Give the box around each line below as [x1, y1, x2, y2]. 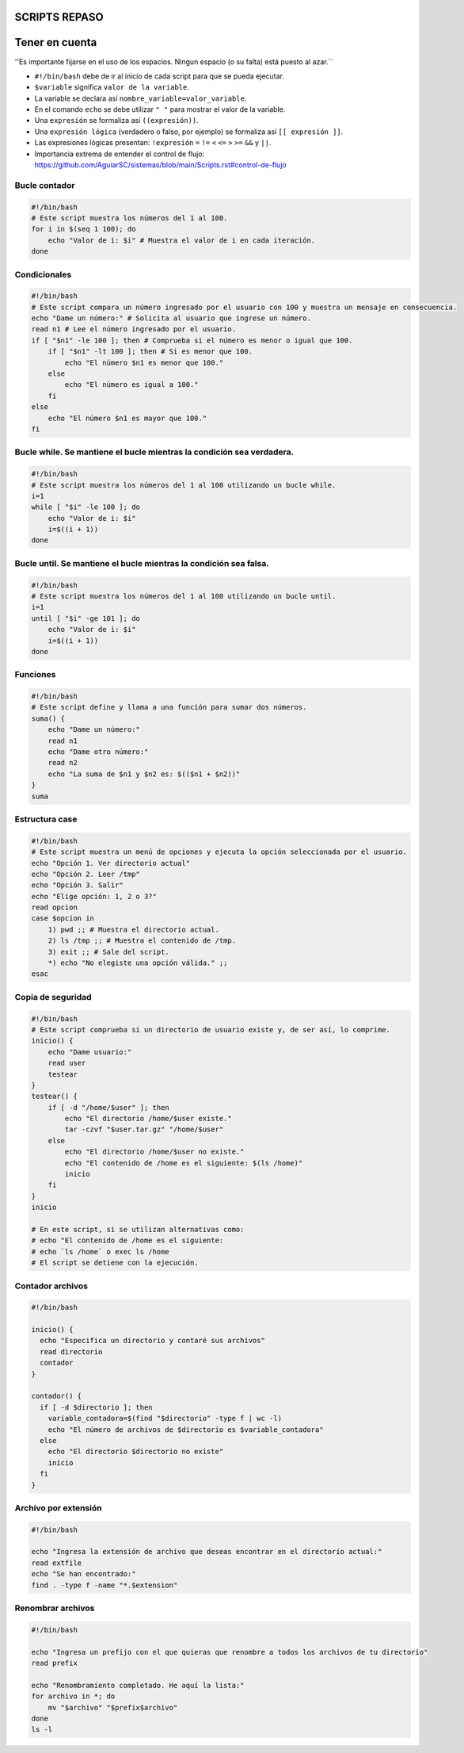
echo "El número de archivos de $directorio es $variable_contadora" [48, 1425, 324, 1434]
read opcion [31, 903, 78, 912]
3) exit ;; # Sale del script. [48, 947, 169, 956]
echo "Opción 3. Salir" [31, 881, 124, 890]
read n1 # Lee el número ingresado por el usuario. [31, 325, 237, 334]
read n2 [48, 758, 78, 767]
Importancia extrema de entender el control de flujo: [34, 149, 205, 159]
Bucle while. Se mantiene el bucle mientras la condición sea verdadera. [14, 446, 295, 457]
